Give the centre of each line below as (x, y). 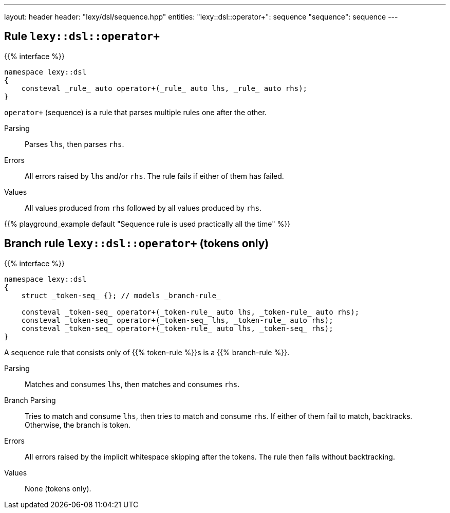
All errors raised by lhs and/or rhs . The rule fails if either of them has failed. (154, 176)
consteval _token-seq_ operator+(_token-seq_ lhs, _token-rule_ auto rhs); (177, 320)
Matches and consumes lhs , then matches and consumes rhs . (132, 384)
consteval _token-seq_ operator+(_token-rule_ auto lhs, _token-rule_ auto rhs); (190, 312)
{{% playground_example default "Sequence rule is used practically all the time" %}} (147, 224)
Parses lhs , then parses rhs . (74, 144)
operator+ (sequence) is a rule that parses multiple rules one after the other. (135, 112)
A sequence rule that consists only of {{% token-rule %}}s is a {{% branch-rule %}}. (147, 352)
